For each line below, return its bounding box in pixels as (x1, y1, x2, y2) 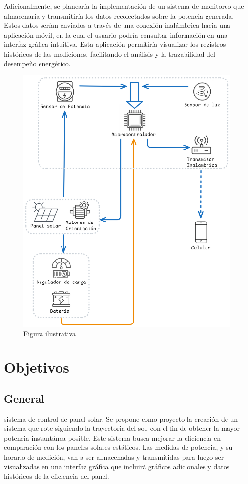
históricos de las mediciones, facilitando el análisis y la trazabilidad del (4, 48, 215, 59)
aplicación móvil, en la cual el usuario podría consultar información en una (4, 29, 228, 40)
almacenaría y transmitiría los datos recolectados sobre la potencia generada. (4, 10, 234, 20)
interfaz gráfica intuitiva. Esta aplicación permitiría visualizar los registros (4, 39, 226, 49)
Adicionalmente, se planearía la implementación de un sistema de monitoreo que (4, 1, 244, 11)
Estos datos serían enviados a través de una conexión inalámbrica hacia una (4, 20, 230, 30)
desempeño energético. (4, 58, 71, 68)
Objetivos (4, 357, 69, 377)
